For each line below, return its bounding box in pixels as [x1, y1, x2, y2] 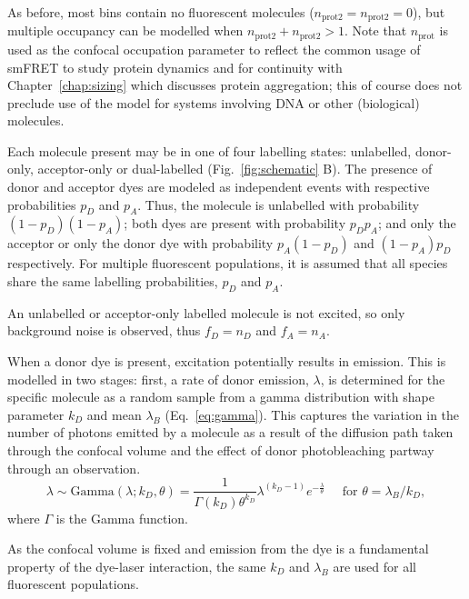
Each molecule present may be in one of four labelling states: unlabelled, [7, 141, 412, 160]
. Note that [344, 21, 407, 40]
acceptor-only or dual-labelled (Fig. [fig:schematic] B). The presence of [37, 159, 433, 178]
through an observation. [7, 458, 141, 477]
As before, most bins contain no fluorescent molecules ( [7, 3, 314, 21]
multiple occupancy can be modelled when [7, 21, 244, 40]
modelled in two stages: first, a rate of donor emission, [7, 369, 309, 388]
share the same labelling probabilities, [7, 272, 218, 291]
